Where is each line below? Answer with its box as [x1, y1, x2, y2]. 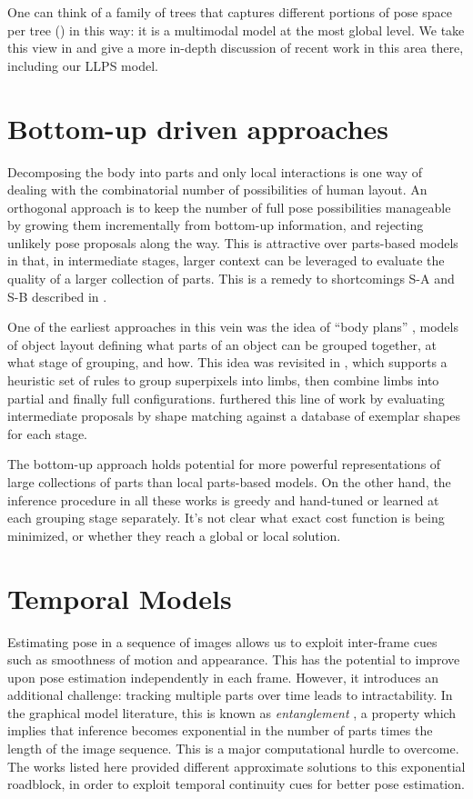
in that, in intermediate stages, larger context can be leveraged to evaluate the [7, 251, 445, 270]
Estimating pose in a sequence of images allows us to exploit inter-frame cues [7, 632, 438, 651]
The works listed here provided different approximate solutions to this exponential [7, 756, 466, 775]
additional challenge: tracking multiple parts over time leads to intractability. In [7, 685, 453, 704]
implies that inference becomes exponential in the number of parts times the [7, 721, 433, 740]
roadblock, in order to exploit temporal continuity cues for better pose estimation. [7, 774, 465, 794]
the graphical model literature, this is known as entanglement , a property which [7, 703, 457, 722]
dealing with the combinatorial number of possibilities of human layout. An [7, 180, 428, 199]
